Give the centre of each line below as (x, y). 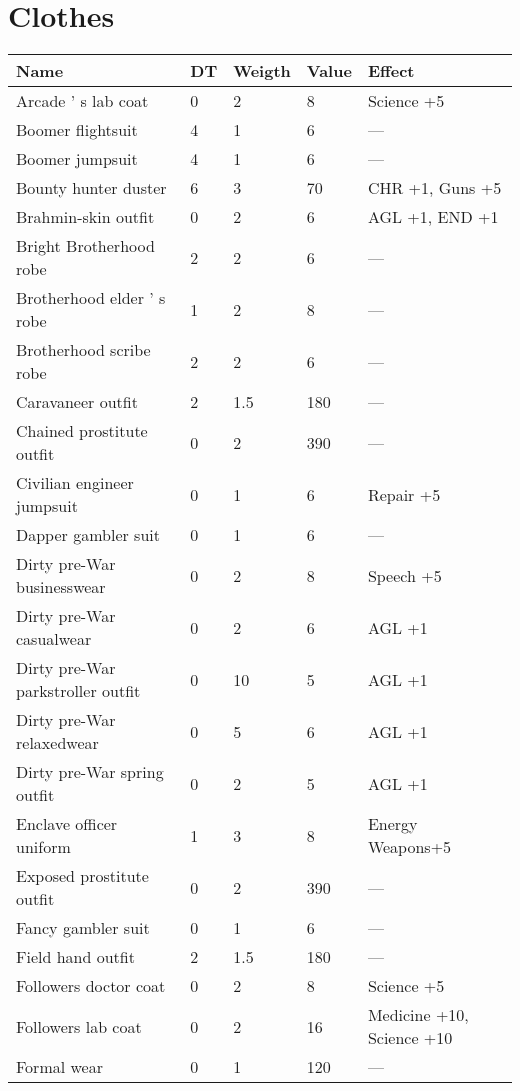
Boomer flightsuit (77, 130)
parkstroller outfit (78, 691)
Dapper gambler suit (88, 535)
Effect (391, 71)
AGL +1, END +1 (433, 217)
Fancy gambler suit (83, 928)
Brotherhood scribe (83, 350)
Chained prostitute (82, 431)
